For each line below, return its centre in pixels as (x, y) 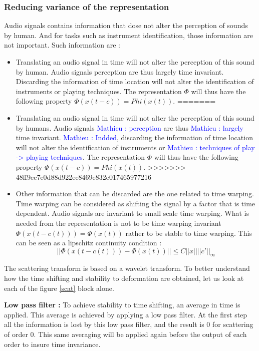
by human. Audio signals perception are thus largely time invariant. (120, 71)
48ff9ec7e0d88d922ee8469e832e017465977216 (84, 177)
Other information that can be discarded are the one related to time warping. (135, 194)
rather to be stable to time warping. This (189, 233)
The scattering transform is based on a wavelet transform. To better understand (127, 268)
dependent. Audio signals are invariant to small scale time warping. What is (133, 213)
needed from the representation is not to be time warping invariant (118, 223)
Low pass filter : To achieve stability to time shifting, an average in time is (122, 305)
